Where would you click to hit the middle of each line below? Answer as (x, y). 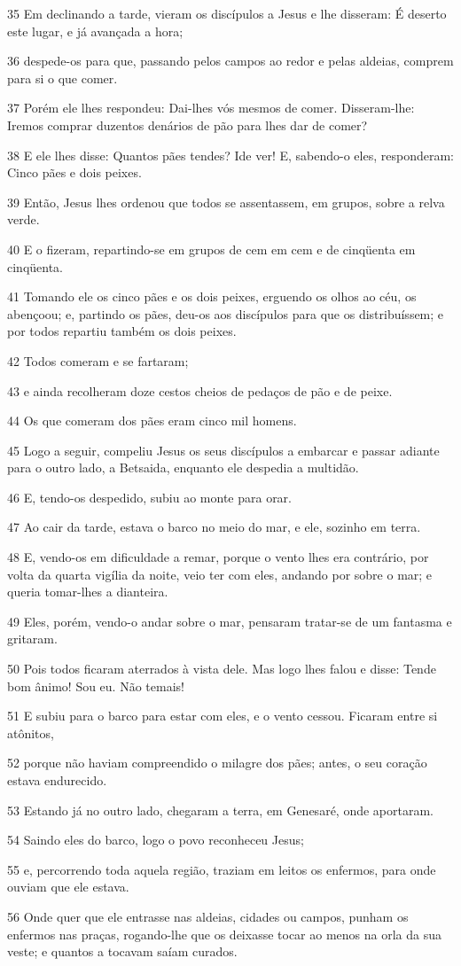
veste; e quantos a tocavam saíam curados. (122, 951)
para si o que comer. (63, 78)
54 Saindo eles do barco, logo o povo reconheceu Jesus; (156, 840)
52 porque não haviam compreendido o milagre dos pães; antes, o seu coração (217, 763)
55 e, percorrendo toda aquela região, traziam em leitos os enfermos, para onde (222, 869)
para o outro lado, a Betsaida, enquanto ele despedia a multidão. (183, 467)
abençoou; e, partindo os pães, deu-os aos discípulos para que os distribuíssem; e (226, 313)
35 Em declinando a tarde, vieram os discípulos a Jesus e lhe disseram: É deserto (227, 13)
